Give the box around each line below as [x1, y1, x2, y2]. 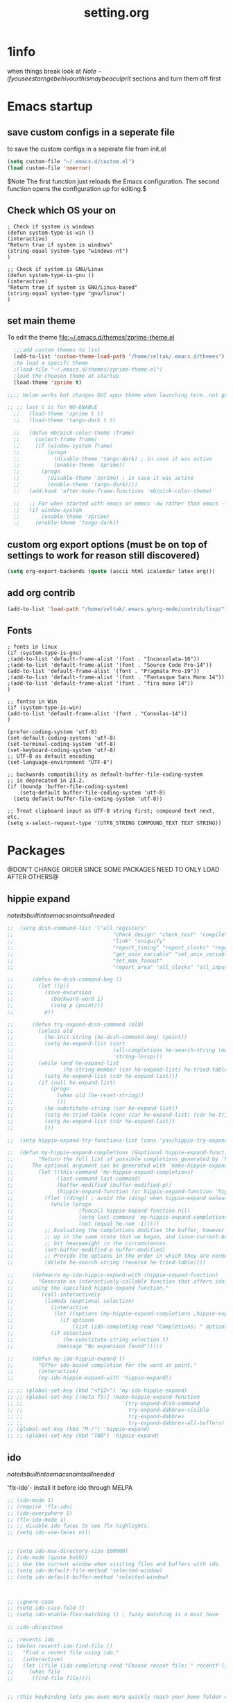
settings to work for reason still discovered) [7, 549, 200, 561]
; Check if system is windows [7, 223, 95, 230]
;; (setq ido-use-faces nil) [7, 1529, 92, 1536]
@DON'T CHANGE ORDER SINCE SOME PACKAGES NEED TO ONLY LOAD [7, 865, 220, 874]
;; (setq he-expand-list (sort [7, 1040, 126, 1047]
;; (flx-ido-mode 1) [7, 1516, 67, 1523]
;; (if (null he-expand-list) [7, 1079, 116, 1086]
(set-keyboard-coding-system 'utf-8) [7, 747, 116, 754]
